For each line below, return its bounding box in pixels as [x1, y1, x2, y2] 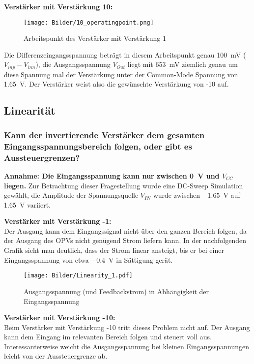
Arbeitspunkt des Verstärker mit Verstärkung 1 [24, 33, 166, 43]
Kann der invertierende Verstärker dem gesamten [4, 128, 205, 141]
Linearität [4, 103, 56, 118]
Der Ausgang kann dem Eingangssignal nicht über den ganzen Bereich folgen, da [4, 225, 247, 236]
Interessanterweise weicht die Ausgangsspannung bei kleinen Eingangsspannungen [4, 341, 250, 351]
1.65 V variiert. [4, 199, 51, 210]
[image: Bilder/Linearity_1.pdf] [24, 272, 133, 279]
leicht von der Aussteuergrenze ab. [4, 351, 108, 361]
